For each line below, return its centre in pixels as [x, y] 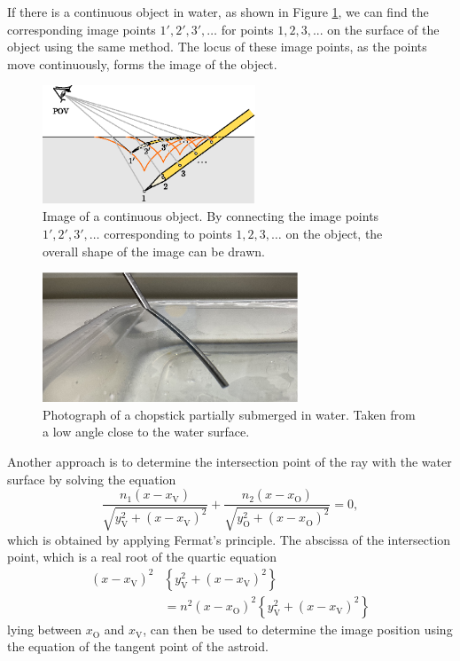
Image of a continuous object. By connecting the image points [211, 216]
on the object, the [334, 233]
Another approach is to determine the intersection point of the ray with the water [230, 461]
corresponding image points [82, 29]
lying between [44, 629]
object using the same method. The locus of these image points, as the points [217, 47]
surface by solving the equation [92, 479]
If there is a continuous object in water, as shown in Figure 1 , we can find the [218, 12]
